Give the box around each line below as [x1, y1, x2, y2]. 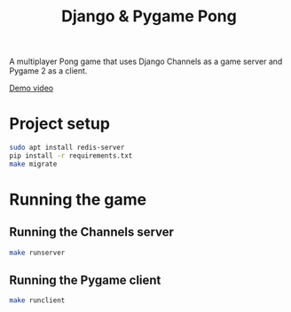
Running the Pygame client [9, 273, 161, 288]
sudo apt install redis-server [9, 144, 125, 152]
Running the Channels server [9, 224, 175, 240]
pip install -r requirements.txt [9, 152, 133, 160]
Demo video [9, 82, 54, 94]
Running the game [9, 189, 147, 209]
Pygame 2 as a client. [9, 66, 88, 76]
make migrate [9, 160, 58, 168]
